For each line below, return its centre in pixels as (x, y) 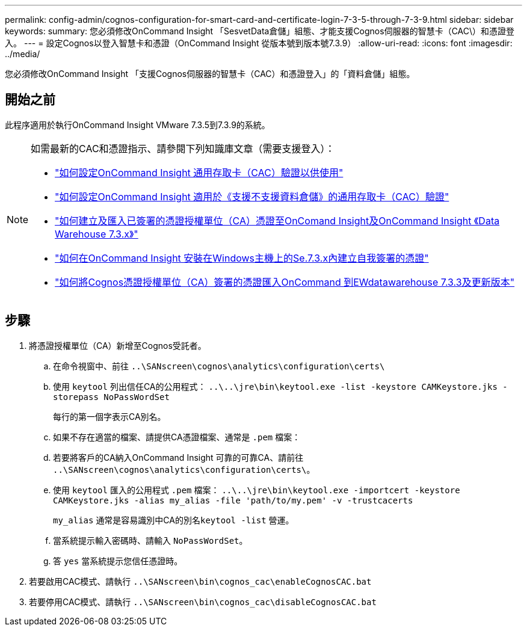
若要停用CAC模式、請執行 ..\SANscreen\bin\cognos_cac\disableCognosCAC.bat (203, 602)
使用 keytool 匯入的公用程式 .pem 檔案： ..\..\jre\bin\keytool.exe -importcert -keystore (257, 490)
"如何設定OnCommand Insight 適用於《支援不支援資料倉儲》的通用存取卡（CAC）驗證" (252, 196)
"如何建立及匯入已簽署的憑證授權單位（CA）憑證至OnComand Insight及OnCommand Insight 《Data (277, 220)
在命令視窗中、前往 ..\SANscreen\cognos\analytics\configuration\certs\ (219, 366)
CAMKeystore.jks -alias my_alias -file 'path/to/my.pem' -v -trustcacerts (233, 500)
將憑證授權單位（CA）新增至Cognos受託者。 (118, 345)
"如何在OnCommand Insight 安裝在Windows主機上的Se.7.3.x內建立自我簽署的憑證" (242, 258)
